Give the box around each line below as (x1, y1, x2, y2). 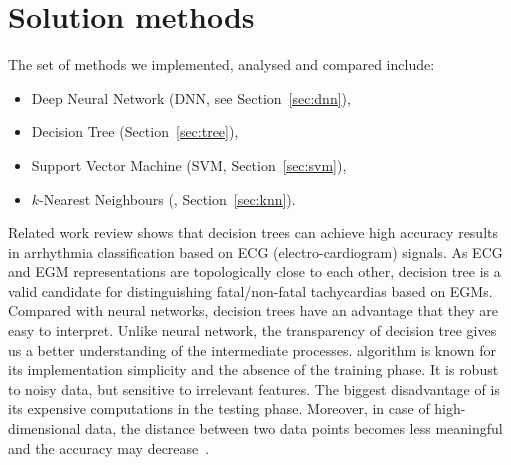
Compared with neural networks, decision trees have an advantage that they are (8, 300, 499, 321)
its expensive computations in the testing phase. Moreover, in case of (8, 398, 430, 419)
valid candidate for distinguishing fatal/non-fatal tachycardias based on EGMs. (8, 280, 493, 301)
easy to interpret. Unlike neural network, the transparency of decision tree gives (8, 320, 497, 341)
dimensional (8, 418, 81, 439)
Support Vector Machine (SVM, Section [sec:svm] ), (31, 154, 347, 175)
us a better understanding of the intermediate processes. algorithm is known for (8, 339, 496, 360)
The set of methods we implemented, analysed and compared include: (8, 54, 435, 75)
